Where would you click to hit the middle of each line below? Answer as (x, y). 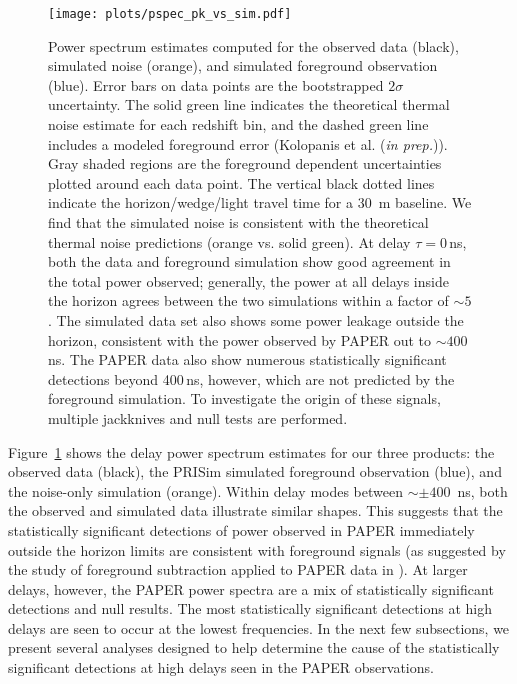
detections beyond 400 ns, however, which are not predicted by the (251, 378)
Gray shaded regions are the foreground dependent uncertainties (245, 163)
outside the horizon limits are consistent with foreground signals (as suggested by (257, 549)
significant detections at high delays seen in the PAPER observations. (221, 667)
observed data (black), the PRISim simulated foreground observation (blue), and (255, 471)
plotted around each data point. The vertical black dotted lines (241, 182)
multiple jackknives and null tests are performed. (198, 417)
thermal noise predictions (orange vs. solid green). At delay (229, 241)
